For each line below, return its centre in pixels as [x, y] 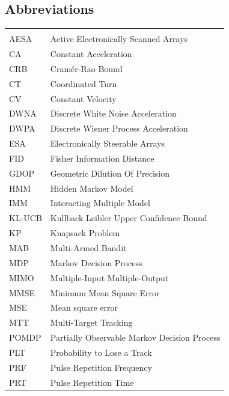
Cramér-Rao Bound [86, 68]
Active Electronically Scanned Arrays [119, 39]
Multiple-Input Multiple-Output [109, 277]
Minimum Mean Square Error [105, 292]
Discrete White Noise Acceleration [113, 113]
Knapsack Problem [85, 233]
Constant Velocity [83, 98]
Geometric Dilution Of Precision [110, 173]
